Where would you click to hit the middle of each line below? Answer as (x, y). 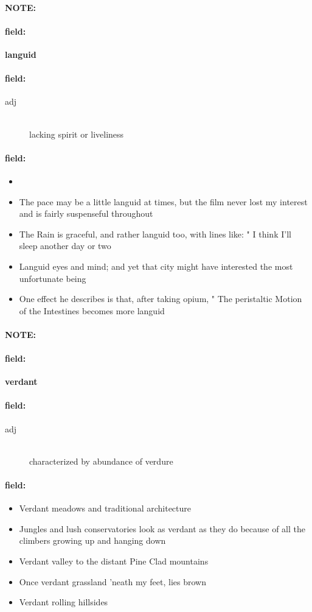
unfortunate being (53, 278)
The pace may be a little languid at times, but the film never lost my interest (163, 201)
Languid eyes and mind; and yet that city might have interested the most (156, 266)
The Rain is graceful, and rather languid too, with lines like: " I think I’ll (155, 234)
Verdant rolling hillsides (64, 602)
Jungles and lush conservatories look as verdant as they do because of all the (162, 528)
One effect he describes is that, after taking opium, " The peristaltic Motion (161, 299)
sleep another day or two (65, 246)
